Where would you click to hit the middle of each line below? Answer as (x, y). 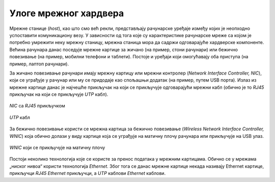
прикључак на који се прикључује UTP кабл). (59, 94)
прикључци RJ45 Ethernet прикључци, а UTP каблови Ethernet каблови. (88, 173)
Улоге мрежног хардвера (67, 13)
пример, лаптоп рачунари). (39, 64)
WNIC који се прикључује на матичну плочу (57, 148)
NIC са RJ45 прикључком (37, 106)
